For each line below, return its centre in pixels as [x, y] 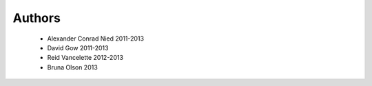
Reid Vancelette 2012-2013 [85, 58]
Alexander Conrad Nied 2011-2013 [96, 39]
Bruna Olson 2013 [72, 67]
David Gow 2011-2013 [78, 47]
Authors [37, 18]
